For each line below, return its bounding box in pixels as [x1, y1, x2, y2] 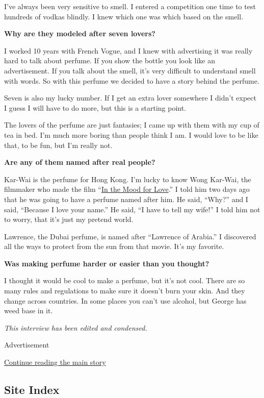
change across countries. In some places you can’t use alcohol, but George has [4, 295, 247, 306]
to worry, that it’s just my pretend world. [4, 214, 134, 225]
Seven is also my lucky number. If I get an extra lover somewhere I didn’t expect [4, 92, 256, 103]
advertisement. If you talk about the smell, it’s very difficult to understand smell [4, 65, 256, 76]
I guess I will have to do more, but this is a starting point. [4, 102, 187, 113]
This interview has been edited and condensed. [4, 322, 147, 333]
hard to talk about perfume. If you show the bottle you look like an [4, 55, 215, 66]
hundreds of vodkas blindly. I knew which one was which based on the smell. [4, 11, 244, 21]
